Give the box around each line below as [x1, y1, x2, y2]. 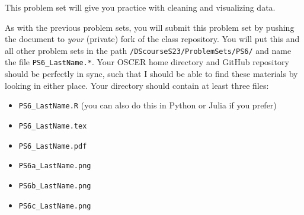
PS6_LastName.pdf [18, 142, 87, 150]
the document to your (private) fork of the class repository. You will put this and [5, 33, 300, 45]
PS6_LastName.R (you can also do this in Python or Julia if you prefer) [18, 99, 277, 111]
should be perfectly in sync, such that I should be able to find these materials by [5, 68, 298, 80]
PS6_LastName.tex [18, 121, 87, 130]
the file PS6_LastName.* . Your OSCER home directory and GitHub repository [5, 56, 289, 68]
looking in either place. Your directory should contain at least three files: [5, 79, 269, 91]
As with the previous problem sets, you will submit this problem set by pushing [5, 21, 295, 33]
